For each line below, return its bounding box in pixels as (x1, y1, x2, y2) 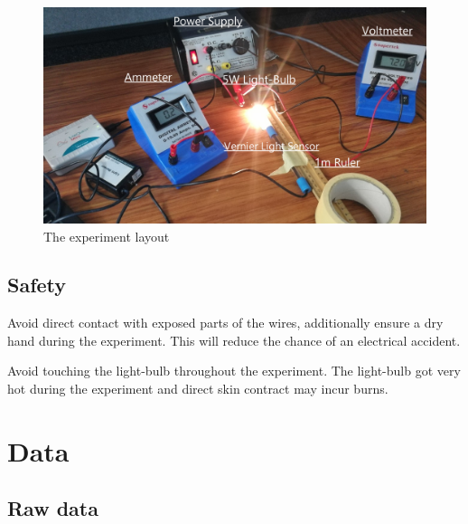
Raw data (7, 494, 98, 522)
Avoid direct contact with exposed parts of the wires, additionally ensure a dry (7, 313, 444, 332)
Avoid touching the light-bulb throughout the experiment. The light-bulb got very (7, 361, 461, 380)
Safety (7, 271, 67, 299)
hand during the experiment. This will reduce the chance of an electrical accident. (7, 330, 461, 349)
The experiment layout (43, 226, 170, 245)
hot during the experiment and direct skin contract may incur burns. (7, 379, 388, 398)
